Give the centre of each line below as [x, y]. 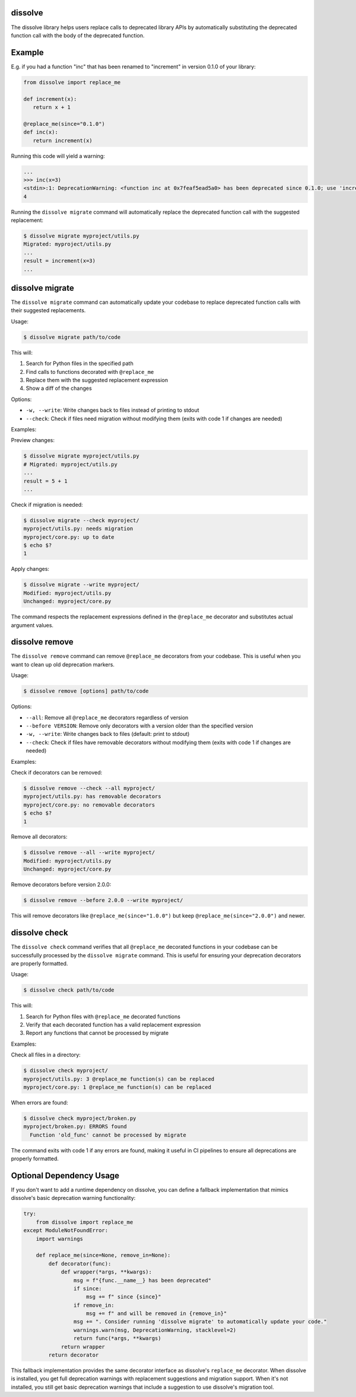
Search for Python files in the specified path [80, 363]
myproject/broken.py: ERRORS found [75, 1127]
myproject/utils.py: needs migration [78, 529]
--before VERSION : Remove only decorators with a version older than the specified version [139, 726]
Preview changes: [33, 440]
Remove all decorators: [39, 837]
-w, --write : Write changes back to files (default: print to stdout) [108, 734]
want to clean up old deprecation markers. [63, 664]
